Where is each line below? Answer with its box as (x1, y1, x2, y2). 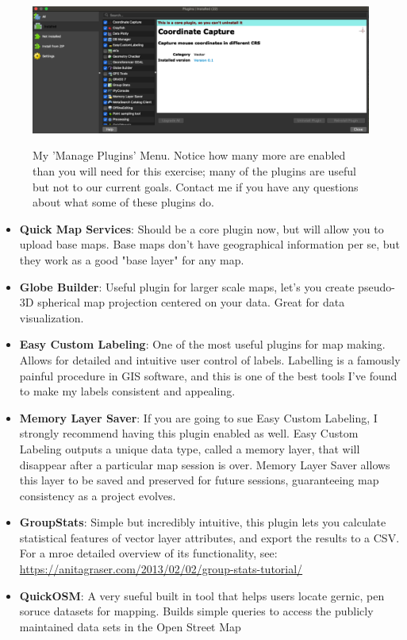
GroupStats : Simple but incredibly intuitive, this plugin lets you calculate (19, 514, 386, 530)
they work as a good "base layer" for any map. (19, 251, 244, 268)
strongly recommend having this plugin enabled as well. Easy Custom (19, 425, 359, 441)
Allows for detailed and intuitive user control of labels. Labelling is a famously (19, 351, 401, 368)
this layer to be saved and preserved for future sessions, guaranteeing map (19, 472, 379, 488)
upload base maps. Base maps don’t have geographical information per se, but (19, 236, 400, 253)
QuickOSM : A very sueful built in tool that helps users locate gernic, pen (19, 587, 385, 603)
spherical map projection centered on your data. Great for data (37, 294, 345, 310)
